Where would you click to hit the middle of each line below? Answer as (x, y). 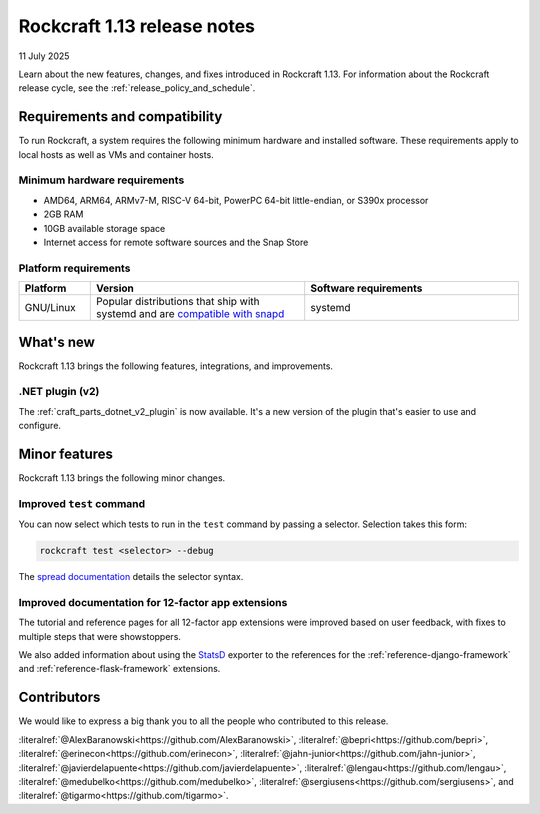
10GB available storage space (104, 228)
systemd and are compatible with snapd (190, 314)
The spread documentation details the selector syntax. (131, 577)
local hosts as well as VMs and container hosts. (116, 154)
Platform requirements (74, 268)
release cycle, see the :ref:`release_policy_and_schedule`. (137, 88)
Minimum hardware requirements (101, 180)
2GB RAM (63, 214)
